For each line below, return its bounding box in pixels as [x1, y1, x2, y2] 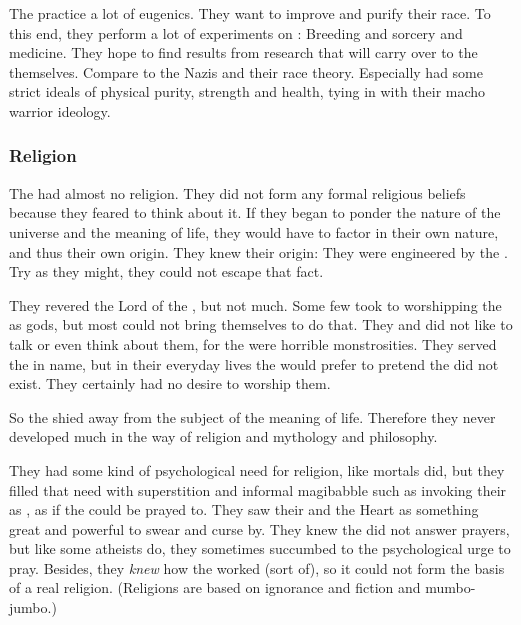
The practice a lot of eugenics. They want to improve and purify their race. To [9, 3, 491, 23]
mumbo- [425, 577, 476, 598]
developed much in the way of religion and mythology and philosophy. [9, 426, 438, 447]
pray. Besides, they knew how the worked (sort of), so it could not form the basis [9, 557, 505, 578]
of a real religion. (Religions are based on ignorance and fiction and [9, 577, 421, 598]
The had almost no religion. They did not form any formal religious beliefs [9, 182, 466, 203]
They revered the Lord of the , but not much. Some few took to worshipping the [9, 294, 502, 315]
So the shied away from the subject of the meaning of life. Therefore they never [9, 406, 496, 427]
